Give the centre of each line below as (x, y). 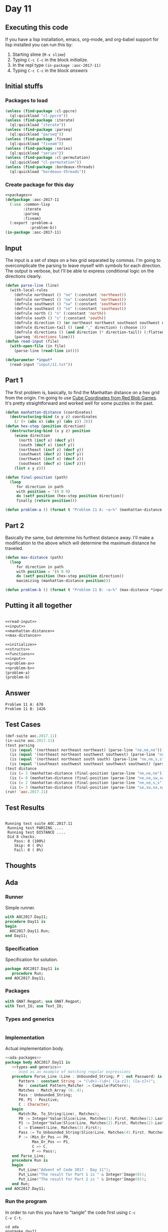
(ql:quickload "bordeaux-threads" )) (48, 172)
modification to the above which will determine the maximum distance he (80, 543)
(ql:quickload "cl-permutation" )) (45, 162)
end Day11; (16, 935)
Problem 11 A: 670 (24, 705)
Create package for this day (39, 184)
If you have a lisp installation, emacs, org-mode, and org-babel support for (82, 39)
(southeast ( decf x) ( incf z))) (52, 464)
